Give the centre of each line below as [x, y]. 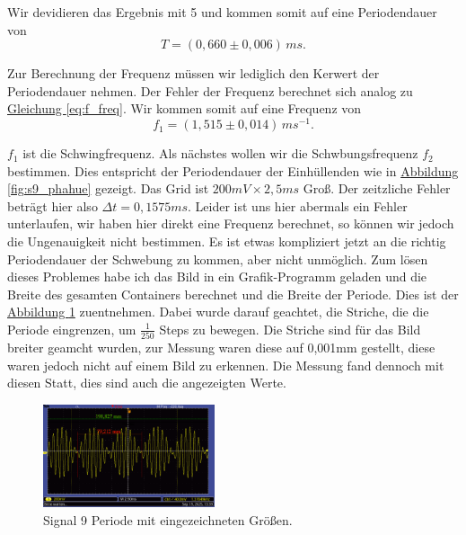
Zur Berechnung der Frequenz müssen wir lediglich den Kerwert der [193, 73]
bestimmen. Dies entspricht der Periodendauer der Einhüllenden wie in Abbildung [233, 170]
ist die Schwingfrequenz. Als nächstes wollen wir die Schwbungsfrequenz [220, 153]
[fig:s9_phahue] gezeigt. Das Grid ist [108, 188]
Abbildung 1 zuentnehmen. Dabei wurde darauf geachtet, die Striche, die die [218, 312]
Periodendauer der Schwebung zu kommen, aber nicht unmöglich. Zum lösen [218, 259]
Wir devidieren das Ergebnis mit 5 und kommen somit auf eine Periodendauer [222, 12]
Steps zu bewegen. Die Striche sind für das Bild [290, 329]
